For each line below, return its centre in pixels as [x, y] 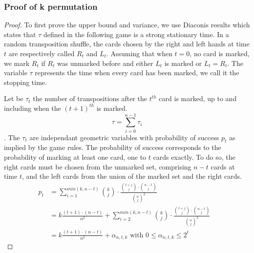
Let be [14, 98]
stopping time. [25, 82]
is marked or [183, 63]
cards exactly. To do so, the [194, 157]
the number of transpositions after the [90, 98]
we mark [17, 63]
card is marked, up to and [198, 98]
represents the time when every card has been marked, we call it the [137, 73]
